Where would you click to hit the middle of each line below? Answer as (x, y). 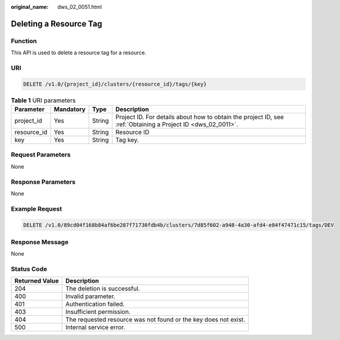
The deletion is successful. (103, 289)
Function (24, 41)
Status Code (29, 269)
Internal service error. (95, 328)
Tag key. (127, 140)
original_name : (30, 7)
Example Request (36, 208)
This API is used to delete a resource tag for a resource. (79, 53)
